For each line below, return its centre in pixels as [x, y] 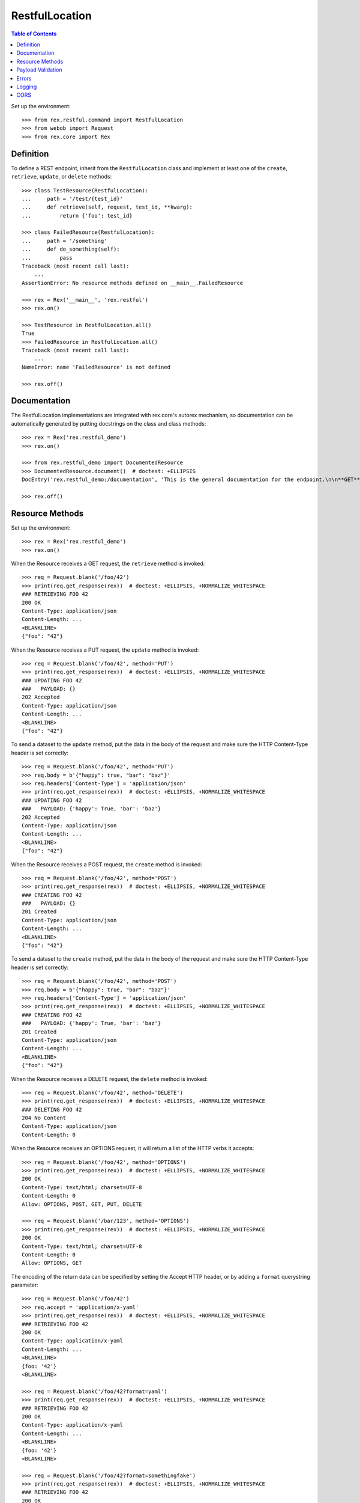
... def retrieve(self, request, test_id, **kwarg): [107, 207]
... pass [47, 258]
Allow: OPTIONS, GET [52, 1263]
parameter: [25, 1285]
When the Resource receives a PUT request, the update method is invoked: [105, 650]
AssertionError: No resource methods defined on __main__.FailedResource [133, 283]
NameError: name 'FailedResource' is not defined [96, 367]
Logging [27, 87]
